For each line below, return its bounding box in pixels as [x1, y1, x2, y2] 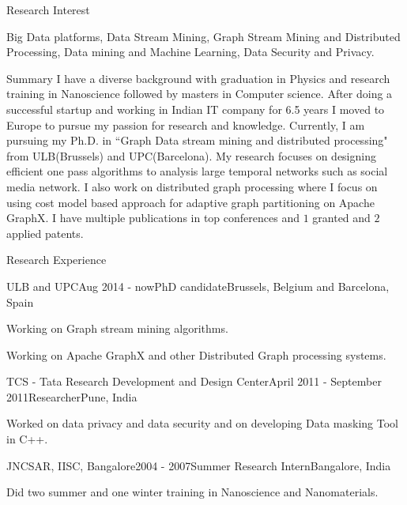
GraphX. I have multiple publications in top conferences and [6, 209, 300, 226]
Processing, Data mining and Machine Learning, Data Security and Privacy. [6, 43, 375, 60]
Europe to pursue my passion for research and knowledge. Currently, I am [6, 116, 365, 133]
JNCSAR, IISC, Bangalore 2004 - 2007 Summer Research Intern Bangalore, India [6, 457, 391, 473]
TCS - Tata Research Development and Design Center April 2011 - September [6, 373, 382, 390]
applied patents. [6, 224, 84, 241]
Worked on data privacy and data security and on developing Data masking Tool [6, 415, 398, 432]
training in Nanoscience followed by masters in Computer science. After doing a [6, 85, 393, 102]
